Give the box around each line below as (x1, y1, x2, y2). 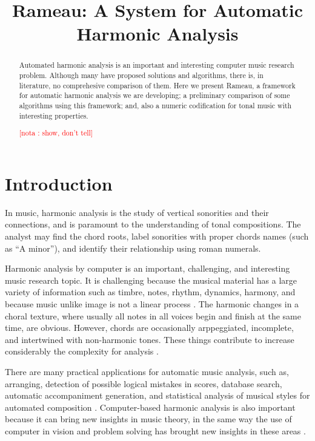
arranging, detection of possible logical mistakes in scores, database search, (5, 377, 282, 390)
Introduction (5, 171, 113, 195)
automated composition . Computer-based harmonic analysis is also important (5, 400, 296, 413)
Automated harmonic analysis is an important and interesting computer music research (19, 60, 294, 70)
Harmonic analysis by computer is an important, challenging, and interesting (5, 262, 290, 275)
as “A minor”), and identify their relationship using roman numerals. (5, 241, 261, 254)
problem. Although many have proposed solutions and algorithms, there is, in (19, 70, 264, 80)
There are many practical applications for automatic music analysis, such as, (5, 365, 289, 377)
